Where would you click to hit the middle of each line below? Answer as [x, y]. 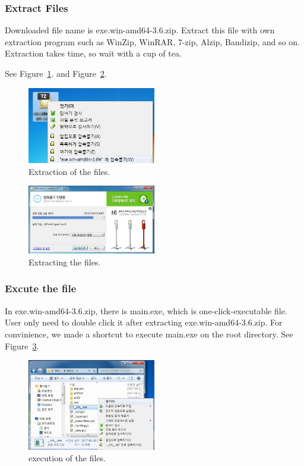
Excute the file [41, 288]
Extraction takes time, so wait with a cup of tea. [93, 53]
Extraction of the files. [69, 171]
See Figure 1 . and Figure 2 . [56, 73]
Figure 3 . [22, 345]
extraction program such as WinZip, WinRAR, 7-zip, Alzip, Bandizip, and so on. [152, 41]
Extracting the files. [65, 262]
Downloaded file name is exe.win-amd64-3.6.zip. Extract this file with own [140, 30]
